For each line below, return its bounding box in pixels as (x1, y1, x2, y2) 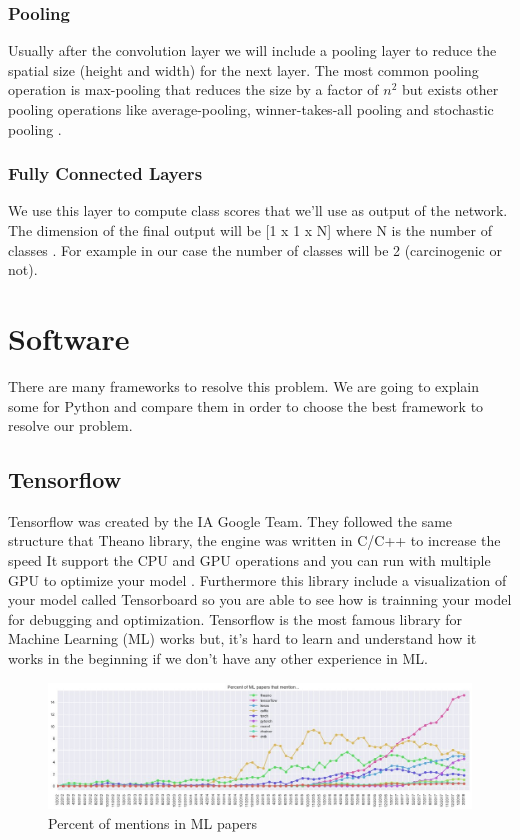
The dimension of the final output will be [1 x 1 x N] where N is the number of (8, 220, 493, 240)
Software (8, 317, 130, 358)
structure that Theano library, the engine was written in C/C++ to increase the (8, 530, 501, 551)
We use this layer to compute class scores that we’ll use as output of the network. (8, 200, 508, 221)
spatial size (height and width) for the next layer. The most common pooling (8, 59, 479, 80)
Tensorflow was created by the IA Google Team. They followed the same (8, 510, 453, 531)
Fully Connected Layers (8, 161, 203, 186)
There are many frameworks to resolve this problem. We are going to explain (8, 375, 480, 396)
